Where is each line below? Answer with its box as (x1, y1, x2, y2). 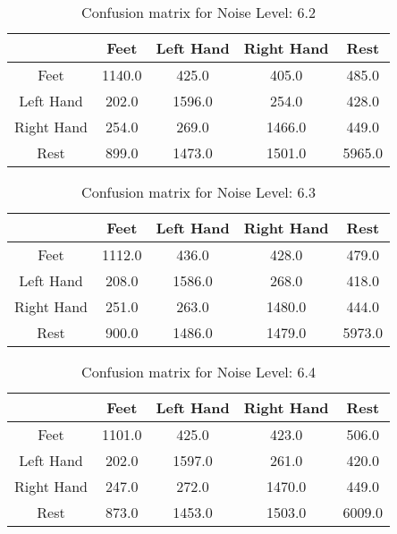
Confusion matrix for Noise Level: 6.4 (81, 361, 316, 382)
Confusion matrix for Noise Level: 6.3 (81, 182, 316, 202)
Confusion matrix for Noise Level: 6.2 (81, 2, 316, 22)
